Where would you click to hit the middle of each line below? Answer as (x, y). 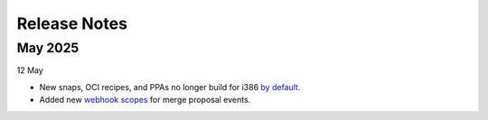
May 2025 (48, 48)
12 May (30, 70)
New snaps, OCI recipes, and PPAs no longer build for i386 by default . (170, 87)
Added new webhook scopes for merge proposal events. (145, 100)
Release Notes (72, 23)
